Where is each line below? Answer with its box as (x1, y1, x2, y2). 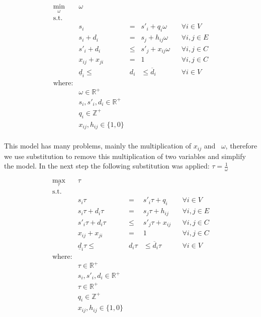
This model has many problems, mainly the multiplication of (4, 140, 192, 151)
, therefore (225, 140, 257, 151)
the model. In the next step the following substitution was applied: (4, 161, 210, 171)
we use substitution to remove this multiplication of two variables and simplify (4, 150, 246, 161)
